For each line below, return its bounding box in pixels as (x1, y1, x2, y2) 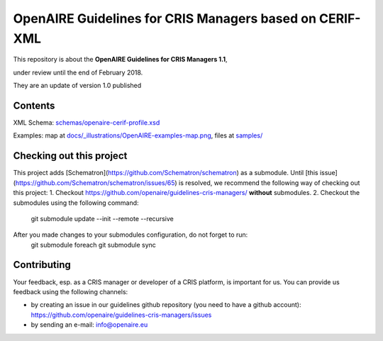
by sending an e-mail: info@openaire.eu (30, 320, 148, 329)
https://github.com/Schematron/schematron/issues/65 (15, 178, 175, 187)
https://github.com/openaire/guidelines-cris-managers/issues (30, 311, 212, 319)
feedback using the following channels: (13, 287, 128, 296)
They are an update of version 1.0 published (13, 82, 142, 90)
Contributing (13, 259, 71, 271)
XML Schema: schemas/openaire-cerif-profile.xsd (13, 118, 160, 127)
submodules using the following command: (13, 199, 139, 207)
